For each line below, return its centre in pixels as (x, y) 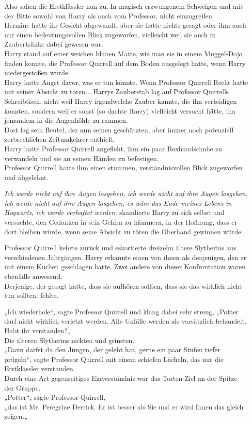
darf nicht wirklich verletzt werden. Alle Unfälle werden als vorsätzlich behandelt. (126, 321)
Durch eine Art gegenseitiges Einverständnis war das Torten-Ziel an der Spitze (121, 378)
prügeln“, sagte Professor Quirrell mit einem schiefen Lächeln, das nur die (114, 359)
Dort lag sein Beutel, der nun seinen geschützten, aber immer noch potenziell (119, 129)
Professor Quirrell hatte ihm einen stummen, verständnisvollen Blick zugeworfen (124, 168)
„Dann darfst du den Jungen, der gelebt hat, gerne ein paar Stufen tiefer (112, 350)
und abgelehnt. (26, 177)
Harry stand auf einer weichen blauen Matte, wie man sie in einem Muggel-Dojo (124, 53)
